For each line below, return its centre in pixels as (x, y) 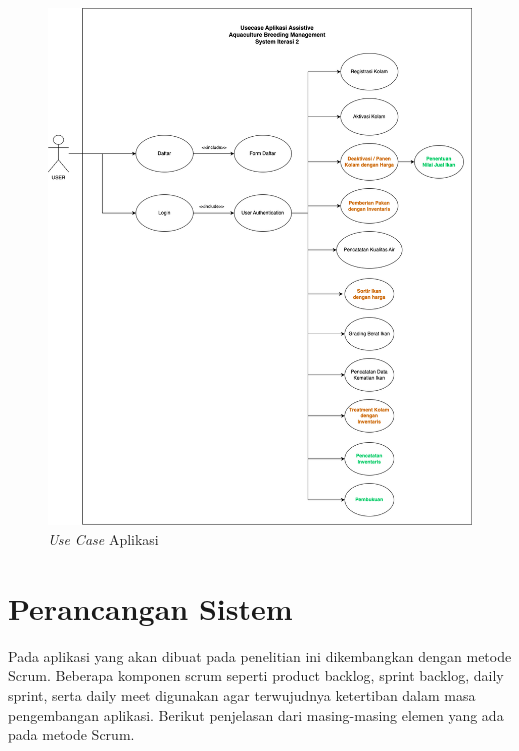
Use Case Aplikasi (103, 539)
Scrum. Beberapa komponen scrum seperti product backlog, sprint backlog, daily (256, 675)
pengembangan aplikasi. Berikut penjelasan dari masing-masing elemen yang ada (256, 714)
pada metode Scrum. (71, 734)
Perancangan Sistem (150, 607)
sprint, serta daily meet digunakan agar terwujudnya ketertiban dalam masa (242, 694)
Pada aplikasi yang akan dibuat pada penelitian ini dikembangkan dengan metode (260, 655)
